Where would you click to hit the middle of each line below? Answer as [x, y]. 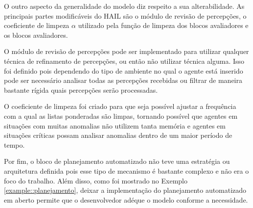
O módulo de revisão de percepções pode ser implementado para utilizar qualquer [126, 51]
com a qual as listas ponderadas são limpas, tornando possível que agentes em [121, 116]
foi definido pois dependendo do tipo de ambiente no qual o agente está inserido [124, 70]
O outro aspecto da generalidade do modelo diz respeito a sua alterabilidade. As [124, 6]
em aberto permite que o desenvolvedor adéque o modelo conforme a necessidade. [126, 199]
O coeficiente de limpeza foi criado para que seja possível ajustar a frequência [120, 106]
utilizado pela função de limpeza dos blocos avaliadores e [163, 25]
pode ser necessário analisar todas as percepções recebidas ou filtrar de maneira [123, 80]
